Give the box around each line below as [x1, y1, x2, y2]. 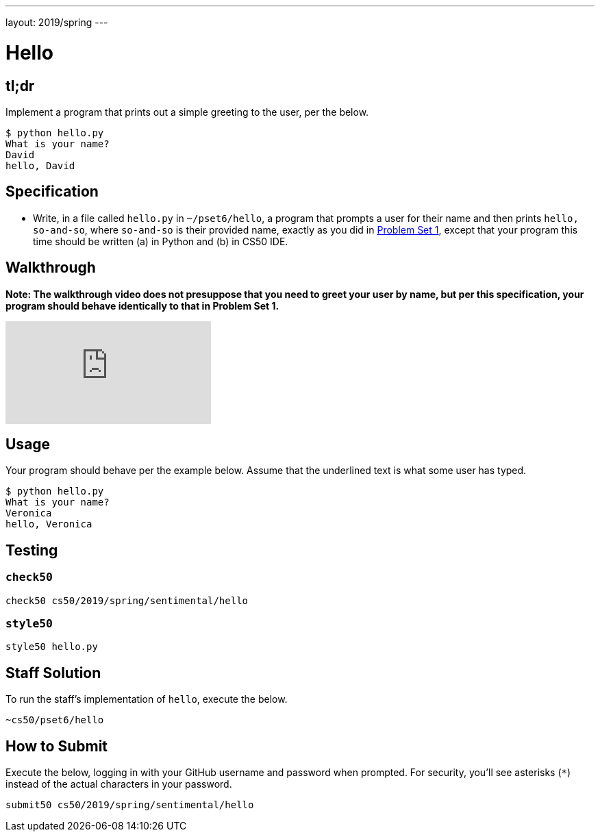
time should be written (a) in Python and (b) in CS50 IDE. [33, 235, 288, 247]
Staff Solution [5, 664, 101, 682]
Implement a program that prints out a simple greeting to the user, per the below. [5, 105, 369, 118]
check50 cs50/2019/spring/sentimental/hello [5, 595, 249, 606]
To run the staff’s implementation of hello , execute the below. [5, 693, 288, 705]
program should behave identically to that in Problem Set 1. [5, 299, 279, 312]
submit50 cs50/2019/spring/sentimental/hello [5, 799, 254, 811]
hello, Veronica [5, 519, 92, 530]
